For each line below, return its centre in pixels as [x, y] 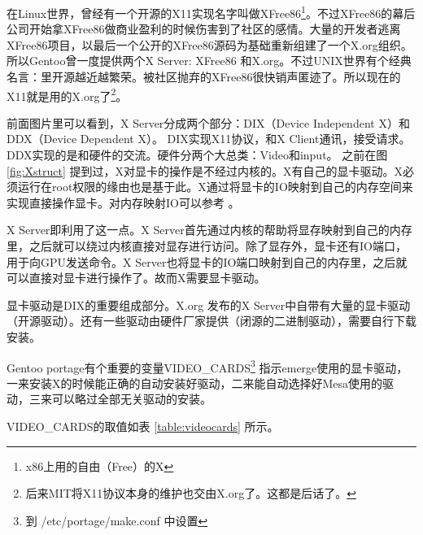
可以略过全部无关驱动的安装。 [131, 399]
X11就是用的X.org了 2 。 [67, 94]
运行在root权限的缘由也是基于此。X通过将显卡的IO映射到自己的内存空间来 [215, 187]
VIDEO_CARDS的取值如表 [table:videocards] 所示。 [143, 426]
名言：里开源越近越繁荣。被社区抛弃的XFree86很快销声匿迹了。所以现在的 [204, 77]
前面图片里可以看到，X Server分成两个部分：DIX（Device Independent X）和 [208, 122]
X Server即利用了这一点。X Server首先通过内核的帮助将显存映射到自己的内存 [209, 230]
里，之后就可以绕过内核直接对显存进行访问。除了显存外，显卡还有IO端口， [207, 246]
